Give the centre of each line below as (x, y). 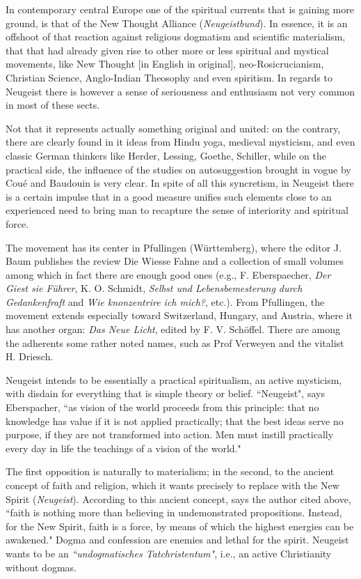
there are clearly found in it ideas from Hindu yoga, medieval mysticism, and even (180, 142)
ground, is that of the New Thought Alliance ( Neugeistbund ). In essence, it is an (177, 23)
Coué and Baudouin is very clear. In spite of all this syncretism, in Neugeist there (180, 183)
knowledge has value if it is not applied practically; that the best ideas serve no (175, 420)
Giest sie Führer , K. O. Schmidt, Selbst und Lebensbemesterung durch (154, 288)
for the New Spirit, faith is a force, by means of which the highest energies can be (180, 526)
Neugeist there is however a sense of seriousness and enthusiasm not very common (180, 91)
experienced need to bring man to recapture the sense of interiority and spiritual (177, 210)
